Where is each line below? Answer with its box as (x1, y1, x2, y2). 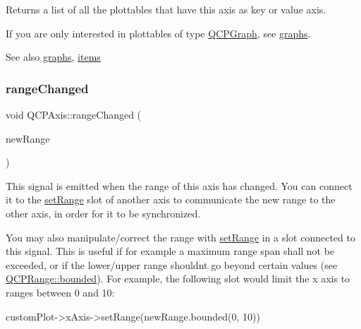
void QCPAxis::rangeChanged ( (6, 107, 142, 121)
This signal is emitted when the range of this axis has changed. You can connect (6, 178, 353, 193)
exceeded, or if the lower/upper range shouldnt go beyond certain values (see (6, 257, 338, 272)
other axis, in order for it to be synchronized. (6, 205, 201, 220)
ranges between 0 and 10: (6, 285, 115, 299)
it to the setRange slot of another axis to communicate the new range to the (6, 192, 336, 207)
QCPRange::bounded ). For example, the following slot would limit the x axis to (6, 271, 350, 286)
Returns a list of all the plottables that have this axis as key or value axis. (6, 2, 326, 16)
